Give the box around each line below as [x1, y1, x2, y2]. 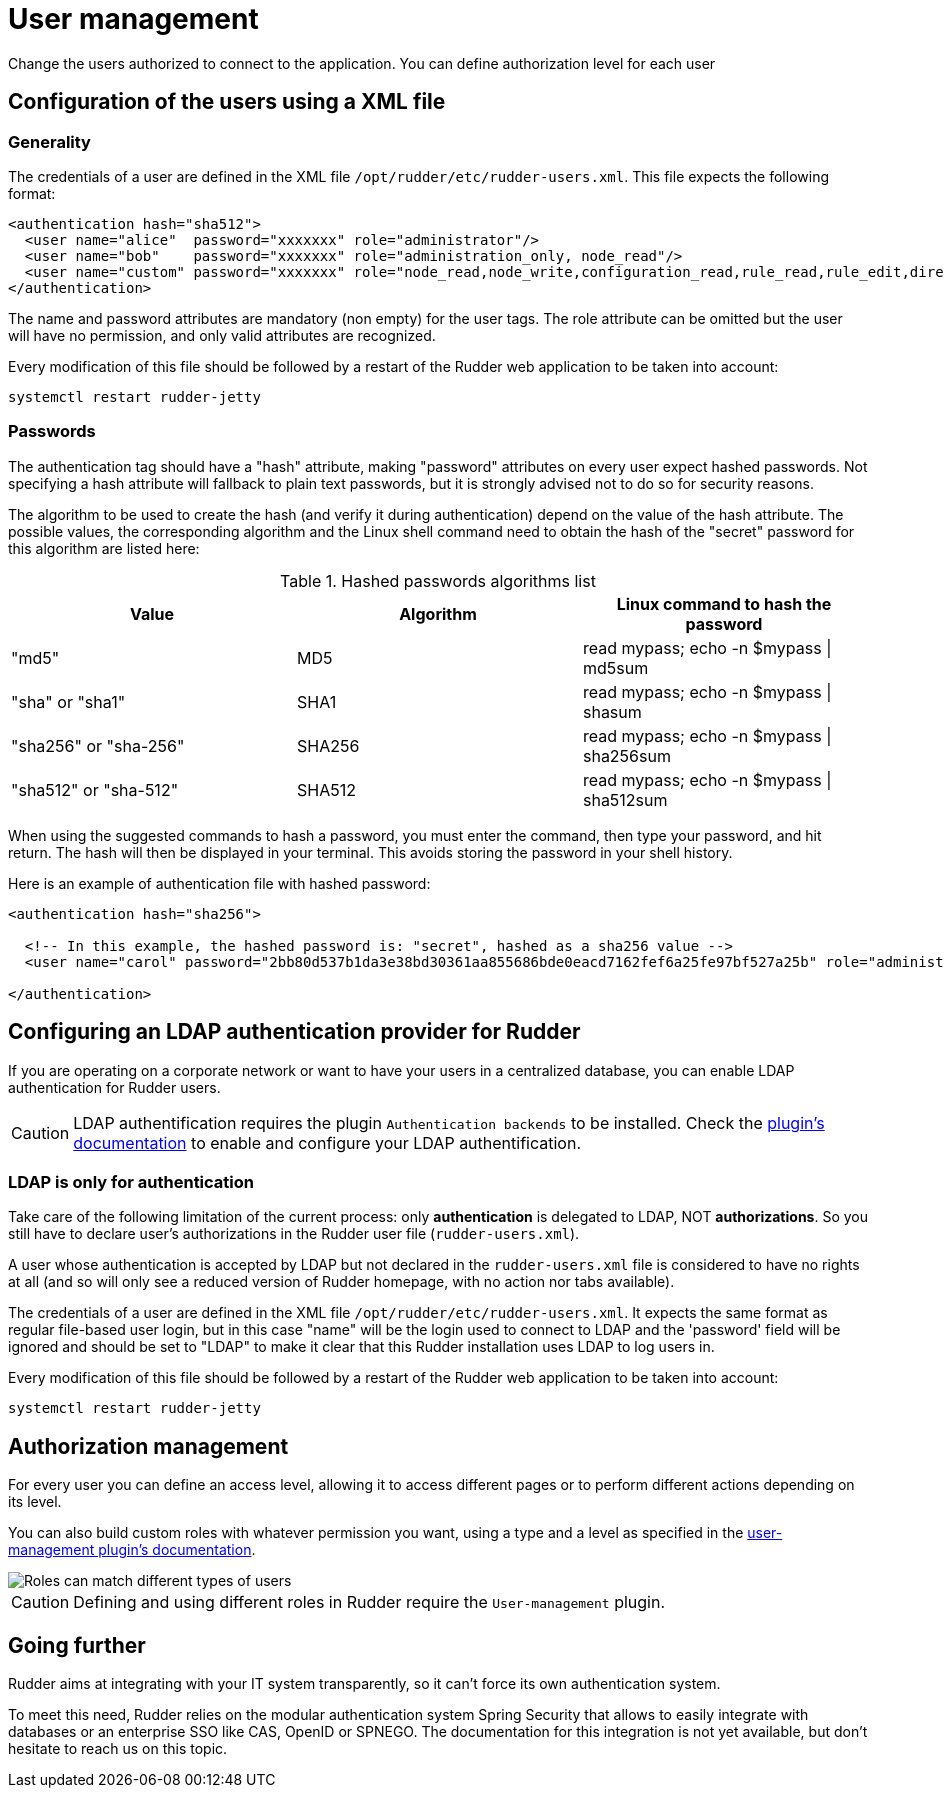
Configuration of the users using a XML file [8, 89, 446, 115]
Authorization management [8, 1433, 289, 1459]
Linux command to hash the [616, 593, 832, 614]
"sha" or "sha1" [11, 691, 126, 712]
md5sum [582, 657, 649, 678]
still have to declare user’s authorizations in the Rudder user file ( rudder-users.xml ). [8, 1225, 580, 1243]
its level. [8, 1493, 62, 1511]
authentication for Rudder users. [8, 1078, 221, 1096]
